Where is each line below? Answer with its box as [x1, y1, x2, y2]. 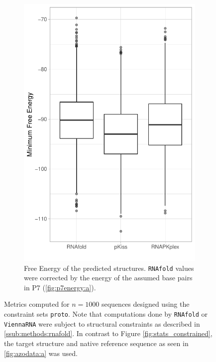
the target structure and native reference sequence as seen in [4, 338, 189, 348]
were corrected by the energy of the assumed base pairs [24, 272, 193, 283]
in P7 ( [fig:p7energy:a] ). [24, 282, 96, 292]
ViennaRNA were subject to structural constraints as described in [4, 318, 200, 329]
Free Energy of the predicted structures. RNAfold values [24, 262, 194, 273]
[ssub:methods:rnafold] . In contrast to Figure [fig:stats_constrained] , [4, 328, 213, 339]
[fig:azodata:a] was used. [4, 348, 78, 358]
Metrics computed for [4, 299, 70, 309]
